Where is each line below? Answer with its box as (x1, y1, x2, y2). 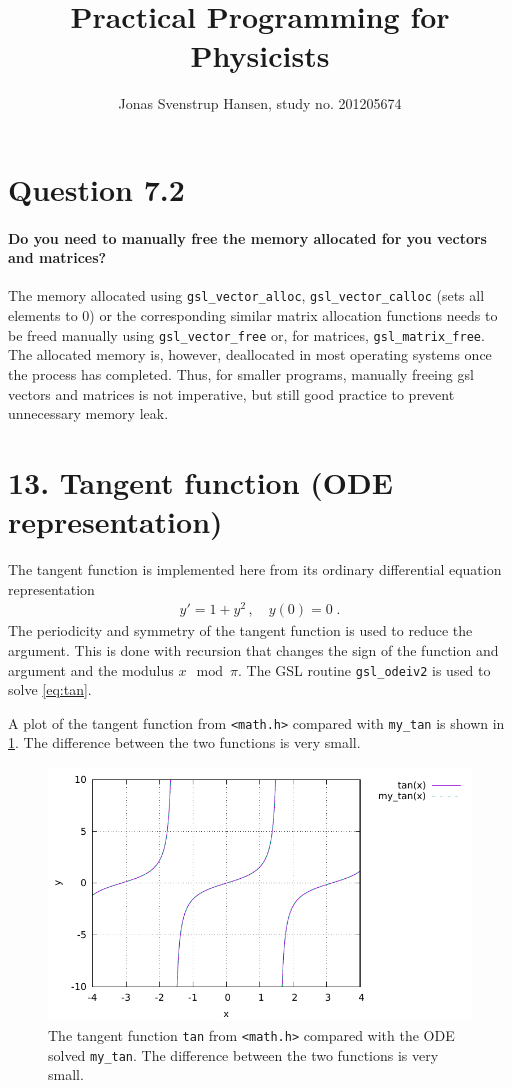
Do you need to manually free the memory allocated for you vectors (8, 227, 487, 248)
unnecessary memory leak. (8, 403, 169, 424)
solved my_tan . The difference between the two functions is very (48, 1044, 439, 1065)
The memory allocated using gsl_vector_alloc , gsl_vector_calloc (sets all (8, 285, 485, 306)
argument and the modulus (8, 659, 174, 680)
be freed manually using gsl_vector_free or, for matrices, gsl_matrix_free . (8, 324, 485, 345)
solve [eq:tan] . (8, 679, 92, 700)
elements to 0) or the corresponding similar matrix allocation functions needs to (8, 305, 498, 326)
